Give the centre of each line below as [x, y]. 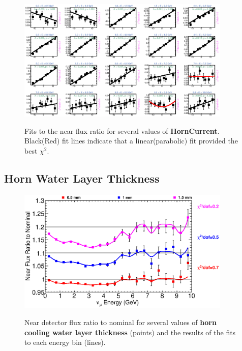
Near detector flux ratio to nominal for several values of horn [120, 322]
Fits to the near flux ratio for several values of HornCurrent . [122, 130]
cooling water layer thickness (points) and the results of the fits [130, 332]
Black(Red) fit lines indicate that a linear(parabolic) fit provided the [131, 141]
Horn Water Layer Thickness [82, 178]
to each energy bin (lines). [65, 342]
